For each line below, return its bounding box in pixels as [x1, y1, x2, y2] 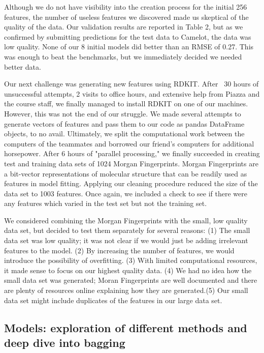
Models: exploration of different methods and [4, 319, 247, 335]
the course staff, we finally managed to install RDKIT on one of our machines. [4, 98, 248, 109]
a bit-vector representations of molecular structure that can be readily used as [4, 168, 247, 179]
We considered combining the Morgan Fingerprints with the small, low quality [4, 215, 248, 225]
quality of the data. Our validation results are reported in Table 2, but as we [4, 21, 243, 32]
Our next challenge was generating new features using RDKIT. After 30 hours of [4, 78, 259, 89]
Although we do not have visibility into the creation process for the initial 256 [4, 2, 247, 12]
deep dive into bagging [4, 335, 125, 350]
